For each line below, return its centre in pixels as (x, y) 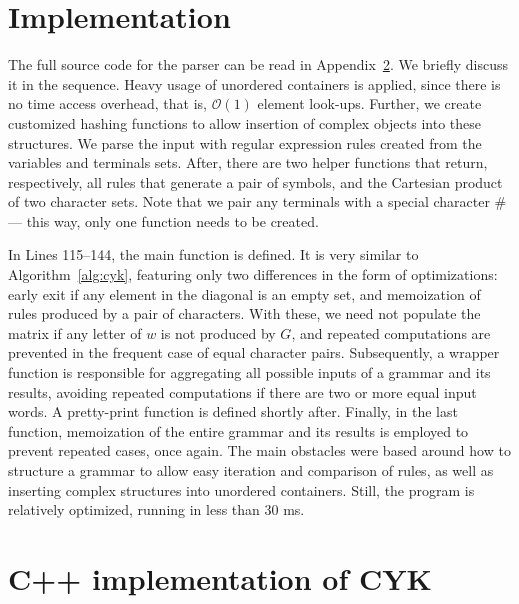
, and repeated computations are (391, 332)
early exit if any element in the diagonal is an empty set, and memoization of (244, 293)
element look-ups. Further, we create (369, 103)
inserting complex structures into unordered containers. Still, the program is (241, 489)
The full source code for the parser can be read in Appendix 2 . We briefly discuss (258, 64)
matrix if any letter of (75, 332)
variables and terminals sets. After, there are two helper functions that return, (248, 162)
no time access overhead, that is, (107, 103)
